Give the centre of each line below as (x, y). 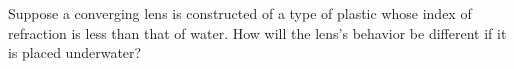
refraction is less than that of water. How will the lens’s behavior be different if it (257, 32)
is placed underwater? (75, 52)
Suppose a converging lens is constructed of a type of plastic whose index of (240, 13)
